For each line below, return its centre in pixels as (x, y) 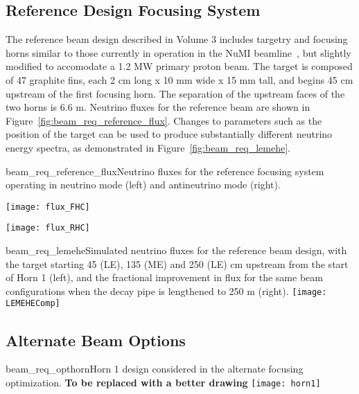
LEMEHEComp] (33, 304)
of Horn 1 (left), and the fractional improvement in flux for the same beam (164, 277)
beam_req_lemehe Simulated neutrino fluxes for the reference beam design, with (176, 250)
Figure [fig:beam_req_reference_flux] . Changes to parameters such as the (164, 120)
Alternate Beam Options (96, 340)
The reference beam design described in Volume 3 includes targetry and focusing (177, 39)
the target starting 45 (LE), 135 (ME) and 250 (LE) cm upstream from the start (177, 263)
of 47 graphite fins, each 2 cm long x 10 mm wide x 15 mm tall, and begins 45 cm (179, 79)
